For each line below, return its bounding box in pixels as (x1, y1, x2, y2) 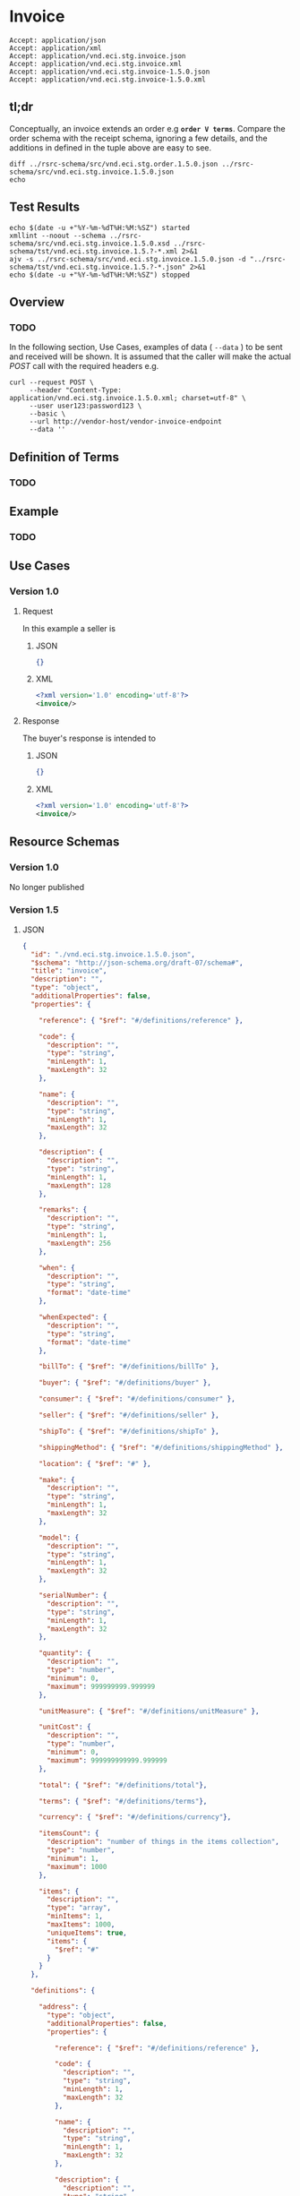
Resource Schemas (9, 835, 120, 850)
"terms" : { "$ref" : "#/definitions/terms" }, (39, 1797, 208, 1806)
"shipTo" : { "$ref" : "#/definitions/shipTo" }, (39, 1427, 219, 1436)
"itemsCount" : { (39, 1829, 99, 1838)
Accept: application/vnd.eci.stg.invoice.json (9, 51, 186, 60)
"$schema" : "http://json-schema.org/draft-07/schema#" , (30, 958, 244, 967)
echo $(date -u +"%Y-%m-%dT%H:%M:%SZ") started (9, 223, 191, 232)
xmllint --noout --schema (9, 231, 106, 240)
